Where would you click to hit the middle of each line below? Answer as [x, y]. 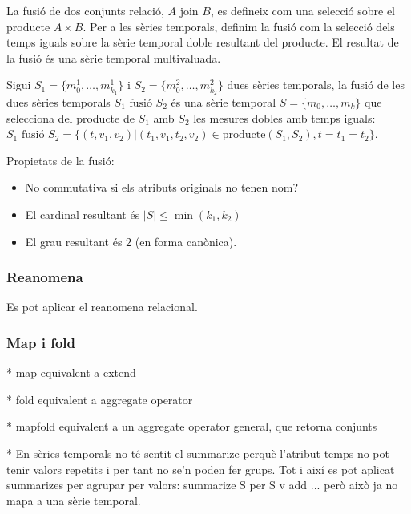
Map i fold [41, 342]
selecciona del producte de [71, 117]
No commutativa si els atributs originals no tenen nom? [162, 187]
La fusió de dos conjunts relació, [85, 10]
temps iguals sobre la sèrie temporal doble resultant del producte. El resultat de [203, 42]
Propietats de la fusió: [60, 160]
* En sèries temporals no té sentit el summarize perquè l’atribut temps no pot [198, 453]
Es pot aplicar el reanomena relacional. [102, 307]
